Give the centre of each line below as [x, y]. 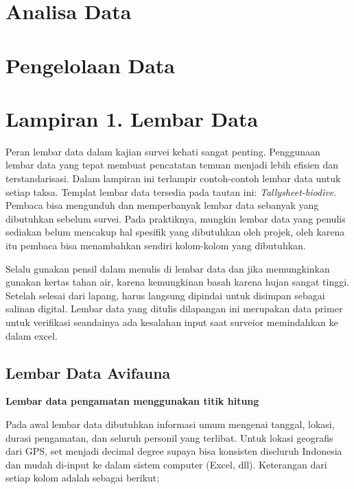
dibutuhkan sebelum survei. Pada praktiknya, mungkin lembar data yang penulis [176, 218]
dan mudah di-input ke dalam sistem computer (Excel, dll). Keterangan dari [166, 464]
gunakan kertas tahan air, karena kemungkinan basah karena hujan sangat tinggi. [177, 282]
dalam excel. [32, 335]
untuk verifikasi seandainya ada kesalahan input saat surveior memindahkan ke [172, 322]
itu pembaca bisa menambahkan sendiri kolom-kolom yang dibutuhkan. [156, 246]
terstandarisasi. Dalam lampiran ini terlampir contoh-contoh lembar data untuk [173, 178]
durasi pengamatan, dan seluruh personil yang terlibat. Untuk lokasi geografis [169, 437]
